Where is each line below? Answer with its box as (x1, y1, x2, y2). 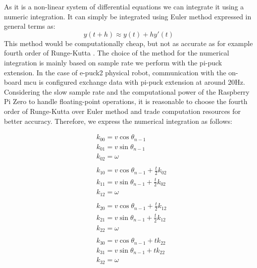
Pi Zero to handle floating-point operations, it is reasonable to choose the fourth (4, 96, 248, 107)
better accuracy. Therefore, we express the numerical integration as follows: (4, 115, 232, 126)
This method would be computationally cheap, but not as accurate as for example (4, 38, 253, 48)
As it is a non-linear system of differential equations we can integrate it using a (4, 1, 244, 11)
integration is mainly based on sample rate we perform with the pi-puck (4, 57, 222, 67)
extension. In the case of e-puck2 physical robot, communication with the (4, 67, 226, 77)
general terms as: (4, 21, 55, 31)
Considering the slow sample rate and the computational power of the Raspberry (4, 86, 250, 97)
